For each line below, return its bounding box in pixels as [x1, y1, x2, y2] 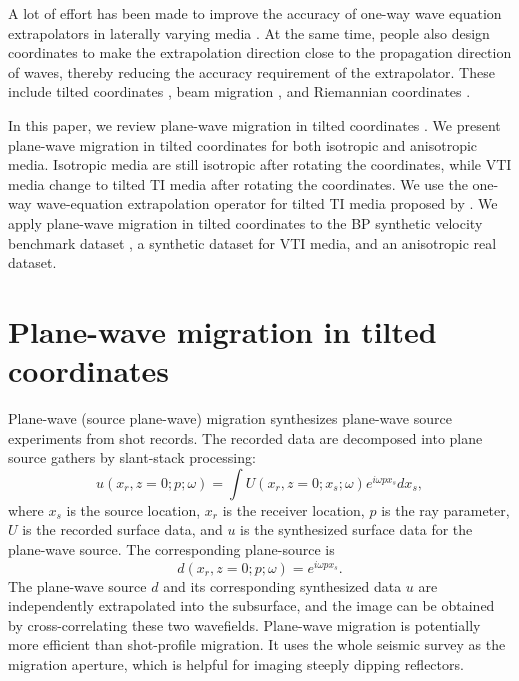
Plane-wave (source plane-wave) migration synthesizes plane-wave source [8, 408, 452, 429]
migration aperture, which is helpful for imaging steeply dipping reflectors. [8, 654, 464, 675]
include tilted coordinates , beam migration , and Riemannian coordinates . [8, 81, 471, 102]
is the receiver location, [222, 499, 365, 520]
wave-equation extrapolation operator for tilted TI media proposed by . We [36, 193, 498, 214]
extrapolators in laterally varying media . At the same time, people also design [8, 22, 490, 43]
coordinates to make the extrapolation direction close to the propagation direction [8, 42, 512, 63]
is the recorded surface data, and [22, 519, 223, 540]
